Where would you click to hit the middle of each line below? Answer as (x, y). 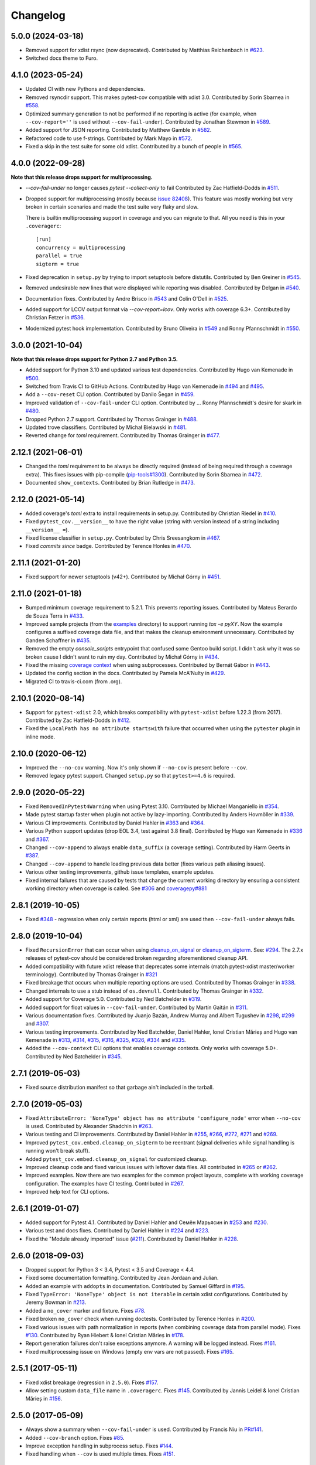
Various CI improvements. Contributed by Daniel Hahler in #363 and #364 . (115, 823)
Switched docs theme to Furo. (62, 58)
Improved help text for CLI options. (67, 1192)
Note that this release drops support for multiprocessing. (82, 177)
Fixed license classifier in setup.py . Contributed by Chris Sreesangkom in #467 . (123, 538)
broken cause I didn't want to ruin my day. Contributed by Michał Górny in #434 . (122, 657)
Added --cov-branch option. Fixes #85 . (75, 1437)
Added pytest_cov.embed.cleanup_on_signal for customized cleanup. (116, 1159)
